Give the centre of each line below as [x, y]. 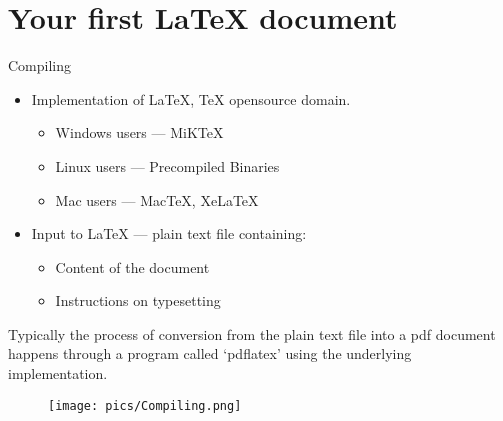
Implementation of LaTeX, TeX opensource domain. [191, 98]
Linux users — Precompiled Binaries [167, 165]
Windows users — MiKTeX [139, 132]
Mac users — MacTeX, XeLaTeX [157, 199]
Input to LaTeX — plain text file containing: [169, 233]
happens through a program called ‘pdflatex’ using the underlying [210, 353]
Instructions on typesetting [138, 300]
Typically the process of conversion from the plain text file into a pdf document [252, 333]
